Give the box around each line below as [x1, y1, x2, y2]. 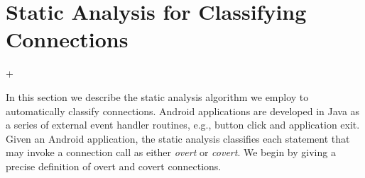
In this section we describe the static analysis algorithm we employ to [6, 89, 309, 104]
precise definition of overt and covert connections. [6, 158, 222, 173]
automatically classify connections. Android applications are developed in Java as [6, 103, 360, 118]
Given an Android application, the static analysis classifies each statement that [6, 131, 350, 146]
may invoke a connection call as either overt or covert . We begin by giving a [6, 145, 336, 160]
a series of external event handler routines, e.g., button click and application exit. [6, 117, 360, 132]
